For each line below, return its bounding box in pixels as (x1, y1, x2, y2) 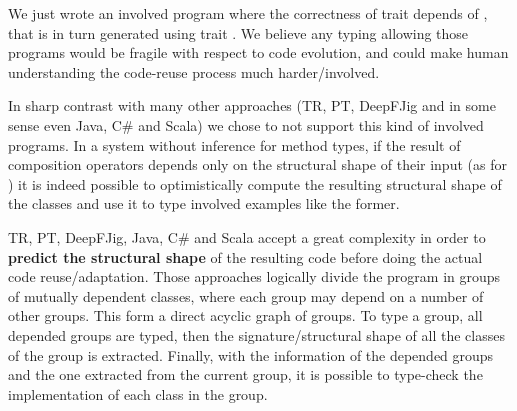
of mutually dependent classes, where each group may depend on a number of (8, 285, 484, 306)
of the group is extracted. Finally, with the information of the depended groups (8, 344, 494, 365)
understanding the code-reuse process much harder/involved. (8, 61, 380, 82)
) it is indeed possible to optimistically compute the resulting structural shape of (8, 173, 502, 194)
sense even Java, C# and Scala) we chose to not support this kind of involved (8, 114, 484, 135)
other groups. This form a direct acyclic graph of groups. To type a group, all (8, 305, 483, 326)
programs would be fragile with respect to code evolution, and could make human (8, 42, 509, 63)
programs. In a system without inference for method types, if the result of (8, 134, 461, 155)
